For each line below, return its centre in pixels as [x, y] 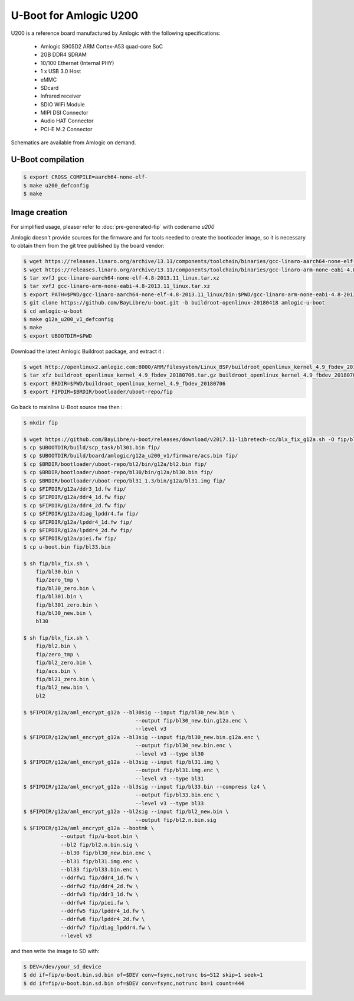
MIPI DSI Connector [64, 113]
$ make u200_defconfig [56, 185]
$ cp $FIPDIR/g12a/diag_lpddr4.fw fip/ [81, 514]
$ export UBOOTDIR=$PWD [58, 336]
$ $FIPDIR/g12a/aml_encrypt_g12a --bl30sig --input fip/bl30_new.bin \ [129, 712]
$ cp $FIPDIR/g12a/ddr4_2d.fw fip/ [75, 505]
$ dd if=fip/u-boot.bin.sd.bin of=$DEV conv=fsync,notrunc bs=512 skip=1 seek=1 [143, 975]
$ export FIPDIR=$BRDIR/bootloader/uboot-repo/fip [98, 391]
